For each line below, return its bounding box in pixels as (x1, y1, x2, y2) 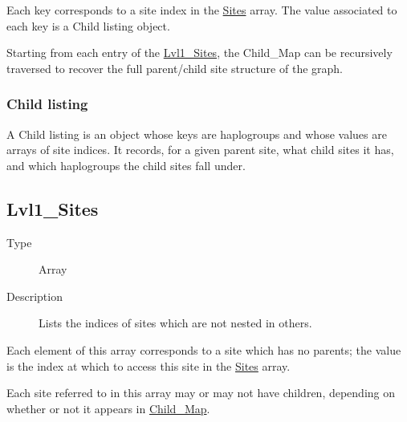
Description (6, 287, 63, 304)
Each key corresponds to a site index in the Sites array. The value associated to (6, 2, 397, 18)
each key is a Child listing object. (6, 17, 170, 34)
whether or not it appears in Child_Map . (6, 400, 210, 416)
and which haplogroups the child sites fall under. (6, 156, 246, 173)
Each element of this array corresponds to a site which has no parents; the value (6, 341, 401, 358)
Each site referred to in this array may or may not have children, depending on (6, 384, 396, 401)
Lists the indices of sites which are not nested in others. (39, 314, 312, 331)
